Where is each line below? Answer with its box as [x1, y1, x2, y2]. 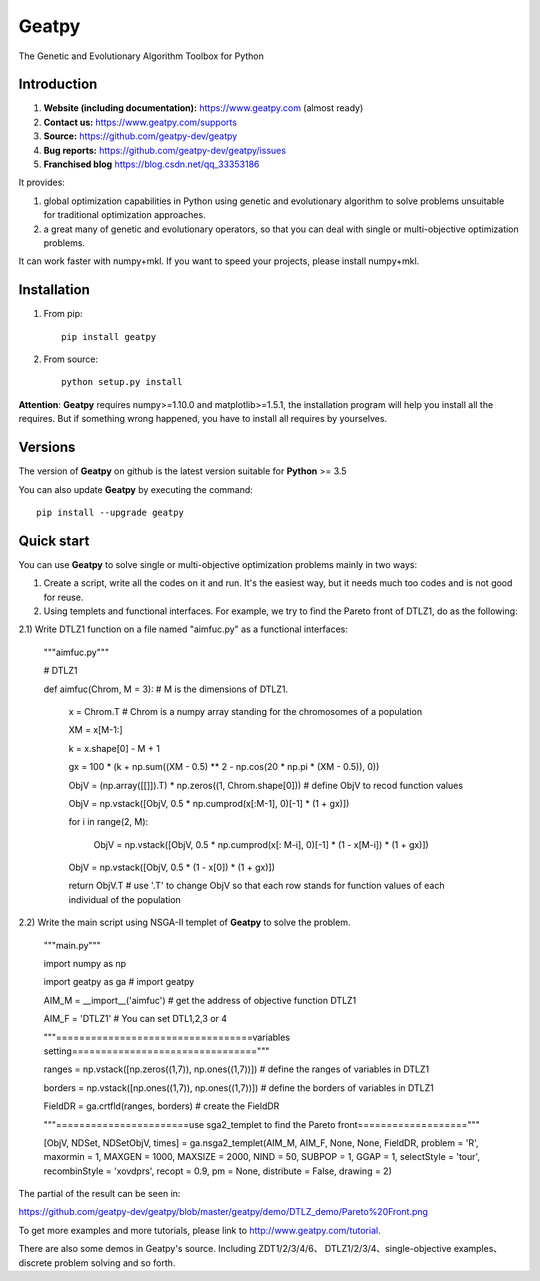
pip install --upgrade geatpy [36, 506, 185, 518]
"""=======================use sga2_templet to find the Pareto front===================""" [43, 1118, 480, 1130]
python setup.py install [61, 376, 183, 388]
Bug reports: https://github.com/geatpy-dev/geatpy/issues [43, 144, 287, 156]
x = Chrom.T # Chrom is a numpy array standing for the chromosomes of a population [68, 705, 423, 717]
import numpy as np [43, 958, 127, 970]
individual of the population [68, 893, 182, 905]
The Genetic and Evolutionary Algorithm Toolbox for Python [18, 50, 265, 62]
